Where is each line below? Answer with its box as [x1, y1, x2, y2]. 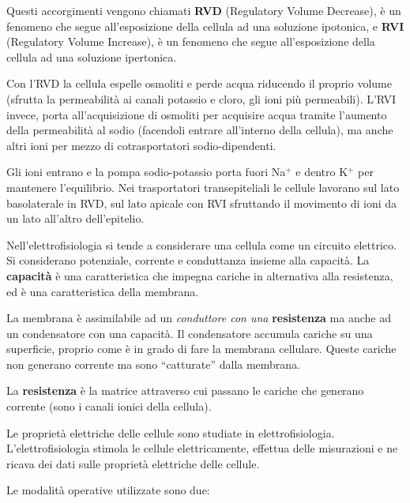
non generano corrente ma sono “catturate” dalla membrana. [6, 355, 301, 372]
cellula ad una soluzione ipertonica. [6, 48, 177, 65]
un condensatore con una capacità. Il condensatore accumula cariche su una [6, 325, 373, 341]
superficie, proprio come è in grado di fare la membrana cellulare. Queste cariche [6, 340, 397, 357]
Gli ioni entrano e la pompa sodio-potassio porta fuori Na [6, 163, 286, 180]
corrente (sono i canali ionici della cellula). [6, 398, 212, 415]
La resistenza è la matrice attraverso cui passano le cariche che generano [6, 382, 364, 399]
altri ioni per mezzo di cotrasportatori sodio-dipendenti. [6, 137, 276, 153]
